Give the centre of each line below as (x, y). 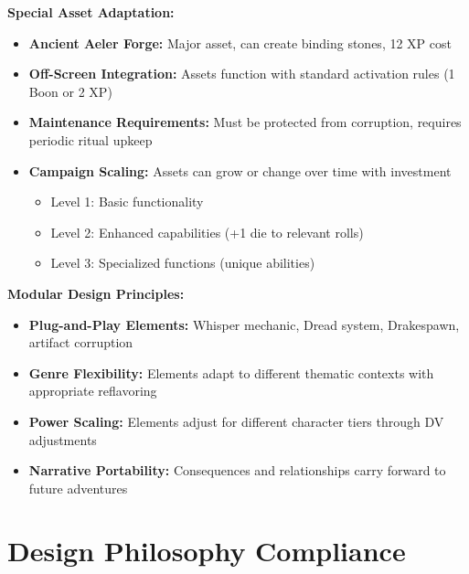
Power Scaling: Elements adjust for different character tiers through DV (236, 421)
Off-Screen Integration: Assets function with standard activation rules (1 (242, 74)
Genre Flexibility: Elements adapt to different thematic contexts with (231, 372)
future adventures (78, 488)
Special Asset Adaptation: (91, 12)
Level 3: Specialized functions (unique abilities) (183, 263)
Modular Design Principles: (96, 293)
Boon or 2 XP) (70, 91)
